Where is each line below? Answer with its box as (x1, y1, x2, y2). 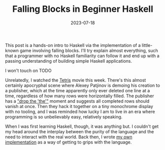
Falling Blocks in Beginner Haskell (12, 3, 154, 15)
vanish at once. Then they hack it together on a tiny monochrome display (5, 103, 154, 109)
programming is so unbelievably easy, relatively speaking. (5, 113, 123, 119)
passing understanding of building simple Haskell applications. (5, 58, 132, 64)
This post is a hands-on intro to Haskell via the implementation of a (5, 42, 141, 48)
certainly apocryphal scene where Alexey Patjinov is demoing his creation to (5, 82, 160, 88)
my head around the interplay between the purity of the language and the (5, 128, 154, 134)
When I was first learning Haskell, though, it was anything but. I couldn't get (5, 123, 159, 129)
